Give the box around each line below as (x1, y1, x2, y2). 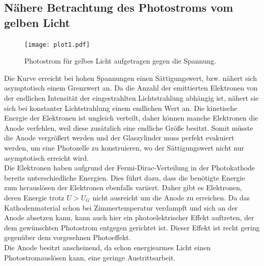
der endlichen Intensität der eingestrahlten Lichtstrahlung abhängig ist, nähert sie (4, 93, 259, 103)
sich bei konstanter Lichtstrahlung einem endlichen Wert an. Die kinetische (4, 102, 238, 113)
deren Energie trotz (4, 192, 64, 202)
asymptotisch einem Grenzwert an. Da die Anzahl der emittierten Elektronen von (4, 82, 258, 93)
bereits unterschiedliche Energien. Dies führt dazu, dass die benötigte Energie (4, 172, 245, 183)
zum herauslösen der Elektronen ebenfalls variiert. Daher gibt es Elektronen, (4, 182, 242, 193)
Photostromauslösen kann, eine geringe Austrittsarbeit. (4, 252, 176, 262)
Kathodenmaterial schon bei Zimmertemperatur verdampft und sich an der (4, 202, 238, 213)
